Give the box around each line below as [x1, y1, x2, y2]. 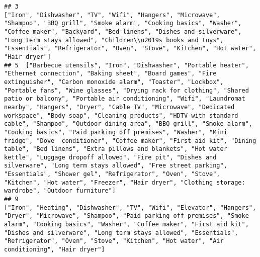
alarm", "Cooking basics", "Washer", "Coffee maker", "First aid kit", [4, 221, 249, 228]
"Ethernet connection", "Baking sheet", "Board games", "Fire [4, 70, 217, 77]
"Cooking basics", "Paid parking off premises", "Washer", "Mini [4, 128, 227, 136]
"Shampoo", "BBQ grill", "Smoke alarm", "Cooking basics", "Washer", [4, 20, 242, 27]
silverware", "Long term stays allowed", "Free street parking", [4, 162, 227, 169]
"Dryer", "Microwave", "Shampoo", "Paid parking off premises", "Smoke [4, 212, 249, 220]
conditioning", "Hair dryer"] [4, 246, 105, 253]
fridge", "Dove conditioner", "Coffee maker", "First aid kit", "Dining [4, 137, 256, 144]
